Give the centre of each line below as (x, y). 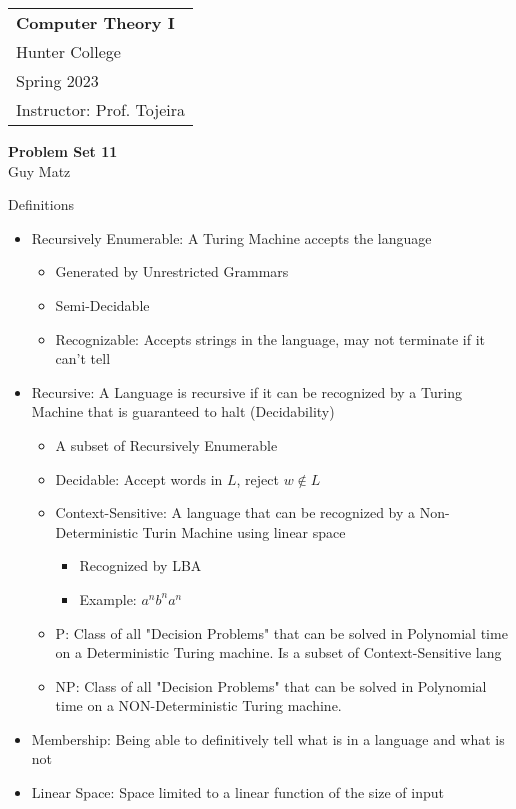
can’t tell (83, 358)
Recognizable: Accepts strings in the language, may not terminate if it (270, 338)
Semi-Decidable (102, 304)
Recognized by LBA (140, 565)
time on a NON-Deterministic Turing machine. (198, 705)
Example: (108, 598)
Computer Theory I (95, 22)
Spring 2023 (57, 80)
